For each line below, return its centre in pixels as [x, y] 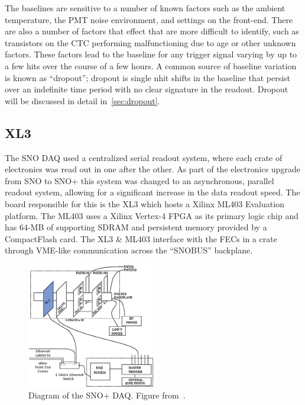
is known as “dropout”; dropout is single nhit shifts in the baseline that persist [148, 77]
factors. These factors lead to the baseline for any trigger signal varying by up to [151, 54]
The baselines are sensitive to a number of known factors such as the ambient [145, 8]
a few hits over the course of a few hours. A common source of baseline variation [151, 65]
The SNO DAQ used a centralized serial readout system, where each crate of [144, 157]
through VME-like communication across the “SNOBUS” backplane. [129, 250]
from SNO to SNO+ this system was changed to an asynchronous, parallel [139, 180]
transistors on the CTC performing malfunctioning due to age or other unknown [150, 42]
